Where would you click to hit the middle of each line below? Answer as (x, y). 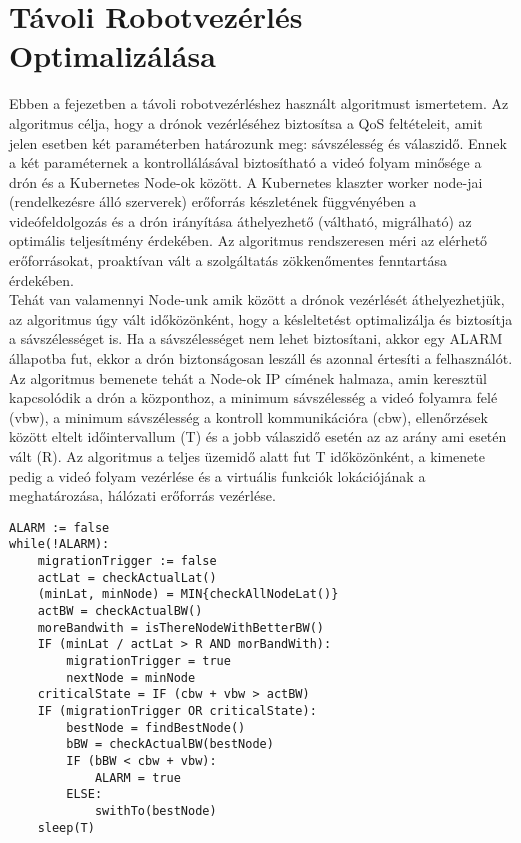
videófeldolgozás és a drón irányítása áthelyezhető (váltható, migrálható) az (240, 220)
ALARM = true (137, 777)
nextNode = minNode (131, 677)
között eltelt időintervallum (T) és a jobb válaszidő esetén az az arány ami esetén (258, 436)
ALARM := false (59, 527)
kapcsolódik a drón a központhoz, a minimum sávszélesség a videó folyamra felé (253, 397)
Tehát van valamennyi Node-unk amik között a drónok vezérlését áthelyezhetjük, (257, 299)
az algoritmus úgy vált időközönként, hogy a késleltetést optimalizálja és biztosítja (261, 318)
